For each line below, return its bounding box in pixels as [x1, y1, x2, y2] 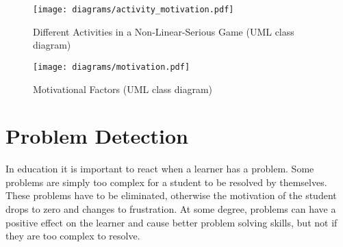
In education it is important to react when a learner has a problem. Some [5, 161, 314, 176]
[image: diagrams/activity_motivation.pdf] [33, 5, 234, 14]
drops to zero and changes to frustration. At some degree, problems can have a [5, 202, 336, 216]
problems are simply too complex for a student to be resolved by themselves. [5, 174, 327, 189]
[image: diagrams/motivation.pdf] [33, 62, 190, 72]
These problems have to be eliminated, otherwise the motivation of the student [5, 188, 337, 203]
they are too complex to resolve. [5, 229, 140, 243]
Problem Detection [5, 122, 188, 150]
